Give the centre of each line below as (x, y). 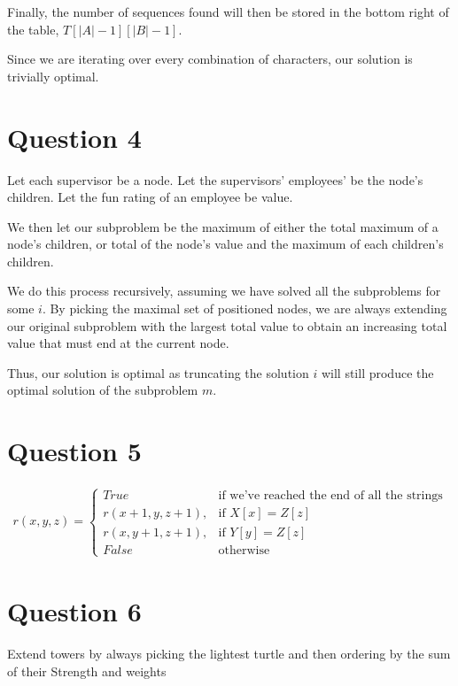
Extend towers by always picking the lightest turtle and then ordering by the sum (229, 653)
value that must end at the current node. (118, 343)
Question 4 (74, 137)
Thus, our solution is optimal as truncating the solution (158, 372)
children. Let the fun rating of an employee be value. (150, 197)
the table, (33, 29)
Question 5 (74, 451)
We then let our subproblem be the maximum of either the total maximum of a (223, 226)
